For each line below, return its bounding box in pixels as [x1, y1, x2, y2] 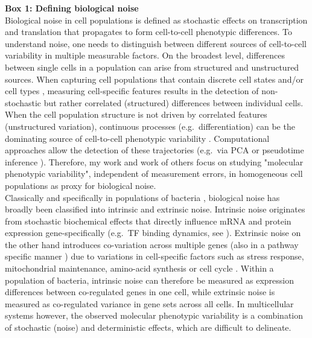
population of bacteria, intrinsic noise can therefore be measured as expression [5, 273, 294, 286]
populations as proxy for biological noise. [5, 179, 156, 191]
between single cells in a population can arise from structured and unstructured [5, 60, 299, 73]
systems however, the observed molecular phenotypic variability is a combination [5, 309, 304, 322]
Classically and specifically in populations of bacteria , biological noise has [5, 191, 280, 203]
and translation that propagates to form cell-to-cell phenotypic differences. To [5, 25, 292, 38]
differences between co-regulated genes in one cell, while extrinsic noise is [5, 285, 275, 298]
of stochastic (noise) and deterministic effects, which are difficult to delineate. [5, 321, 291, 334]
